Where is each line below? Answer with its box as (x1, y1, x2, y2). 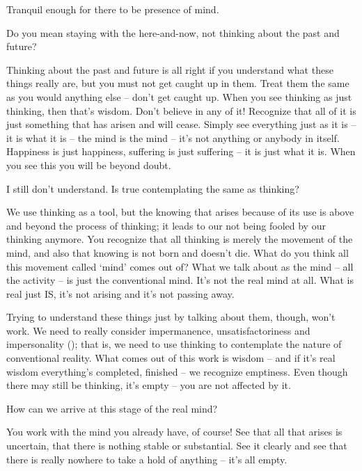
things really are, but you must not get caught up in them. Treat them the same (6, 76, 349, 90)
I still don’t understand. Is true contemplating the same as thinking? (6, 181, 299, 195)
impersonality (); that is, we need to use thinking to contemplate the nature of (6, 337, 342, 351)
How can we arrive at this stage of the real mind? (6, 401, 218, 415)
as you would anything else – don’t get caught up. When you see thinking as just (6, 89, 352, 104)
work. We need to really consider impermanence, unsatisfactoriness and (6, 323, 310, 337)
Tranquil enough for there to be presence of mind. (6, 2, 219, 16)
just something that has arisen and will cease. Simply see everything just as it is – (6, 117, 356, 131)
